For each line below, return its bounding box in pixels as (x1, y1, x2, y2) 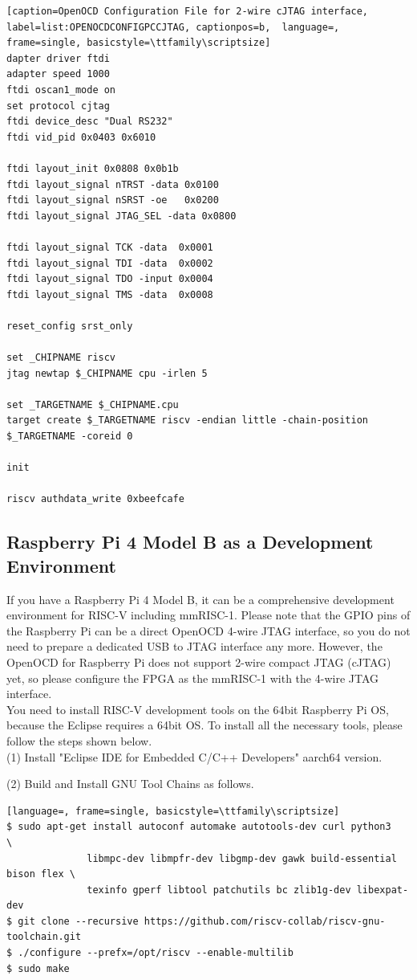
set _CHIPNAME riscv (6, 352, 116, 364)
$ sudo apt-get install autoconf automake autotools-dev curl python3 (6, 821, 391, 833)
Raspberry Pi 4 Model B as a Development (6, 529, 374, 554)
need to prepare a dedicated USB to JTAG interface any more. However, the (6, 638, 383, 655)
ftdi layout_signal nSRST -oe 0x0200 (6, 194, 219, 206)
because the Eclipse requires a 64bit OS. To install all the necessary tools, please (6, 717, 403, 733)
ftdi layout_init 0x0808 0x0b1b (6, 162, 179, 174)
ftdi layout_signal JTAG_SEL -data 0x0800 (6, 210, 237, 222)
